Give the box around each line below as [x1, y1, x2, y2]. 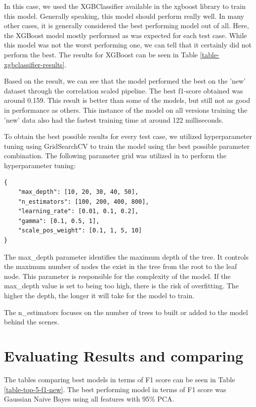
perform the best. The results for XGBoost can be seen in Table [4, 49, 198, 59]
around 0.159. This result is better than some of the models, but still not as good [4, 95, 251, 105]
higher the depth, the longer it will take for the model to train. [4, 290, 195, 301]
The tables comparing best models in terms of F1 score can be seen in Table [4, 374, 235, 384]
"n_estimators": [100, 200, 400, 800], [18, 198, 149, 205]
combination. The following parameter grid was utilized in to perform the [4, 150, 226, 161]
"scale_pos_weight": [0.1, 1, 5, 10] [18, 227, 142, 234]
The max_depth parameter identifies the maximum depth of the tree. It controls [4, 251, 249, 262]
